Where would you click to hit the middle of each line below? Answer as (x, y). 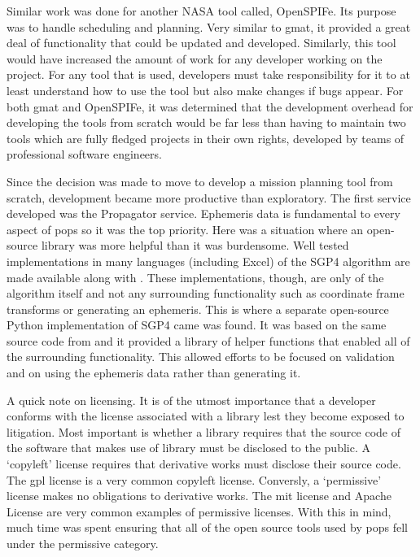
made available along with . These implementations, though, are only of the (195, 277)
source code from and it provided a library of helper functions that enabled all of (208, 340)
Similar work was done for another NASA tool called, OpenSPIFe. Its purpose (201, 11)
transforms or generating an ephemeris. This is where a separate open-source (198, 309)
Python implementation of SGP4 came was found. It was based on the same (197, 325)
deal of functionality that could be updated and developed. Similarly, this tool (201, 43)
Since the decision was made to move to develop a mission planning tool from (200, 181)
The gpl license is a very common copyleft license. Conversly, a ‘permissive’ (194, 479)
